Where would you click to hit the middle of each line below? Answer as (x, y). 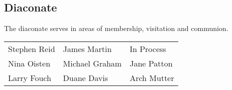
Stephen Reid (32, 48)
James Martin (87, 48)
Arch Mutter (152, 77)
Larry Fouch (30, 77)
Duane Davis (86, 77)
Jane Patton (151, 63)
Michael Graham (92, 63)
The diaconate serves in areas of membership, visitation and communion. (116, 28)
